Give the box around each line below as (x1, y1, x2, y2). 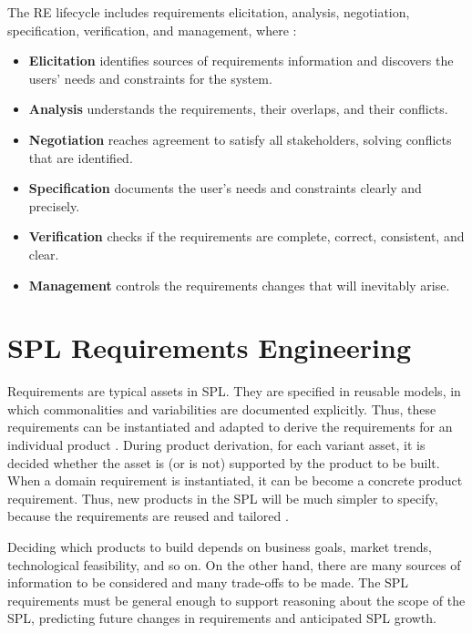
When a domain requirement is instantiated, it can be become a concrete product (7, 471, 463, 490)
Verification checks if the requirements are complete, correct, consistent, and (28, 227, 465, 246)
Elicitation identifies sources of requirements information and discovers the (28, 51, 454, 70)
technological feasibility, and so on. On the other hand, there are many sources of (7, 555, 461, 574)
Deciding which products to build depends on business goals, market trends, (7, 537, 432, 556)
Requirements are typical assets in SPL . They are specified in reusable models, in (7, 382, 461, 401)
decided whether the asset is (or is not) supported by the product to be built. (7, 453, 440, 472)
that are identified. (28, 148, 133, 167)
